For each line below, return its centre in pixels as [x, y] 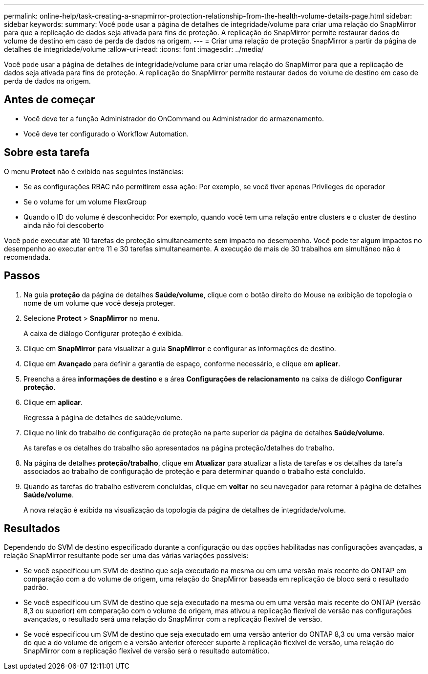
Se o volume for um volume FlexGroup [85, 202]
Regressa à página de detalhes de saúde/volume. [103, 417]
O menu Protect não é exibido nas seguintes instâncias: [94, 171]
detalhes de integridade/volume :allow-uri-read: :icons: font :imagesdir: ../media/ [134, 49]
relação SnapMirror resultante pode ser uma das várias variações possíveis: [126, 556]
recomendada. [27, 257]
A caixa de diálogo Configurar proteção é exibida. [103, 333]
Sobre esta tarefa [47, 153]
